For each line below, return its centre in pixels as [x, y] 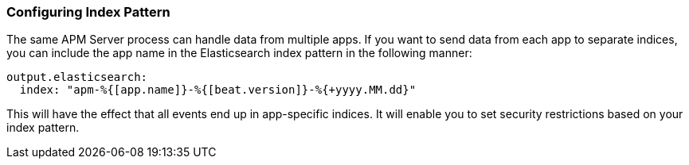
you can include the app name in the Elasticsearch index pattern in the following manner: [239, 53]
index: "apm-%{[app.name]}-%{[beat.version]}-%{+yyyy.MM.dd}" [218, 90]
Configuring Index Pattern [88, 12]
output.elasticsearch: [77, 77]
